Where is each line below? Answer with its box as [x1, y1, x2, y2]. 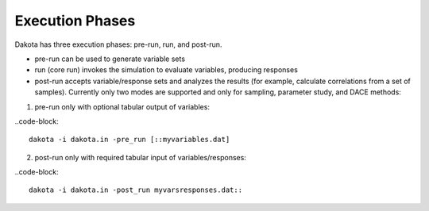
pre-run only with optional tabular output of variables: [34, 102, 211, 111]
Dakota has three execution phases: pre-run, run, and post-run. [14, 40, 222, 49]
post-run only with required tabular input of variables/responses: [34, 152, 246, 162]
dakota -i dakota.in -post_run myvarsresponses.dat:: [29, 186, 242, 194]
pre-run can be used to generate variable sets [34, 54, 186, 63]
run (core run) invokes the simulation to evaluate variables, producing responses [34, 65, 298, 75]
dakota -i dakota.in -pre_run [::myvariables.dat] [29, 135, 230, 144]
